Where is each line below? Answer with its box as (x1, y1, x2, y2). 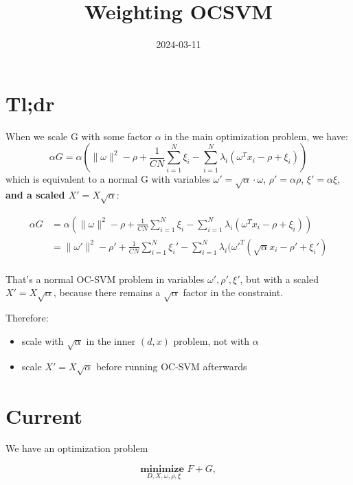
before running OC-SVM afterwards (95, 359, 247, 373)
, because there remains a (53, 285, 161, 300)
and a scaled (5, 188, 65, 202)
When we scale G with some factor (5, 128, 152, 143)
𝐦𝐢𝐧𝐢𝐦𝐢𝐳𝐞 (140, 464, 184, 475)
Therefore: (5, 311, 49, 325)
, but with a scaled (240, 271, 319, 286)
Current (5, 401, 82, 429)
